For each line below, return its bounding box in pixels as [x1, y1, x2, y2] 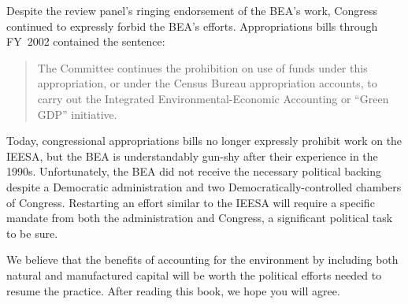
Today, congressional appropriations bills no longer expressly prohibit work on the [6, 132, 402, 149]
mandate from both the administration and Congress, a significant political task [6, 209, 393, 226]
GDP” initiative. [37, 106, 117, 122]
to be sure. [6, 224, 58, 241]
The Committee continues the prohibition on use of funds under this [37, 59, 368, 76]
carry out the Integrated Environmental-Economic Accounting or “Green [37, 90, 389, 106]
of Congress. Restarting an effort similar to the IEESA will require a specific [6, 194, 375, 210]
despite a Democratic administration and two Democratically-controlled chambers [6, 178, 402, 195]
